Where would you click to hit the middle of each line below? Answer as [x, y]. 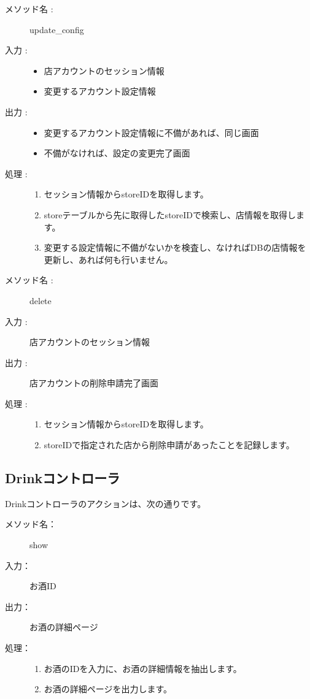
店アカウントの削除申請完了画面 [94, 383]
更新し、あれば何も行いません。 [108, 259]
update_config [57, 29]
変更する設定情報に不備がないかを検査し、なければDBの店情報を [175, 247]
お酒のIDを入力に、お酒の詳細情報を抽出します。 [143, 668]
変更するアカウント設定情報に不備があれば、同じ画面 [151, 132]
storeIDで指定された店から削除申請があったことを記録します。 [169, 445]
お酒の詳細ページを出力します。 [108, 689]
